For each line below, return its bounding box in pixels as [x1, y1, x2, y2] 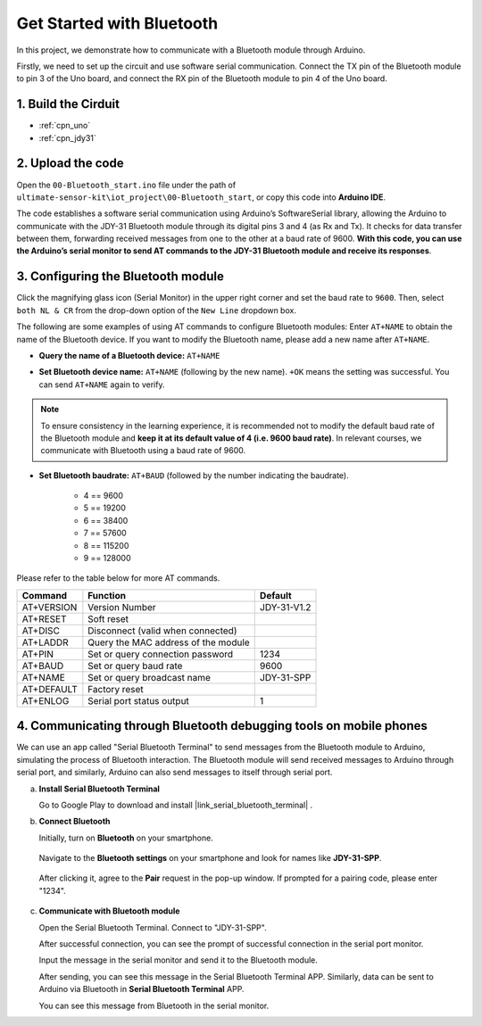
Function [87, 589, 127, 601]
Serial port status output [87, 694, 189, 707]
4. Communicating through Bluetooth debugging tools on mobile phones [16, 718, 428, 733]
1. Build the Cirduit [16, 96, 120, 112]
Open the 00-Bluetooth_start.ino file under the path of [16, 179, 237, 190]
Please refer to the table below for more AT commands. [16, 573, 220, 583]
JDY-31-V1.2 [259, 600, 312, 613]
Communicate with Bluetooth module [38, 906, 180, 916]
